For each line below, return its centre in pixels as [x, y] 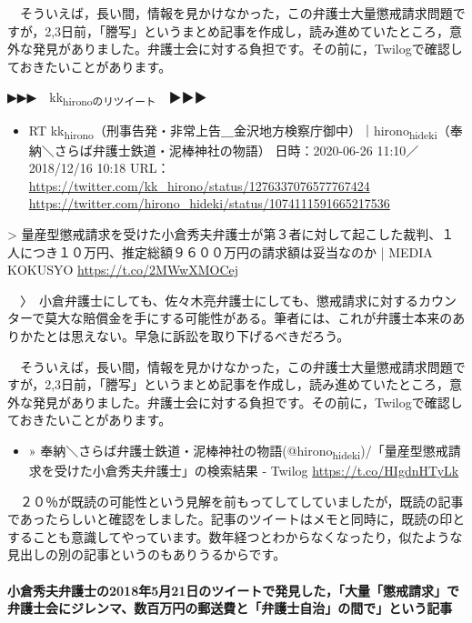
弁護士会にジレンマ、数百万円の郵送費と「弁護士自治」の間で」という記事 [230, 608]
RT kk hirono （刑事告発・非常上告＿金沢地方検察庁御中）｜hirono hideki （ [239, 131]
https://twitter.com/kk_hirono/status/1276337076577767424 [199, 185]
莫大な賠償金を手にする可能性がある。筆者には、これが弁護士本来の [249, 318]
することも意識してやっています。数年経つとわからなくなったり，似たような [235, 536]
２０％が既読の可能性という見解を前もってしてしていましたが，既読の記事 [241, 501]
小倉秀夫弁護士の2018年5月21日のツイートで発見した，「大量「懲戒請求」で [234, 590]
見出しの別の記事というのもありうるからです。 [147, 554]
